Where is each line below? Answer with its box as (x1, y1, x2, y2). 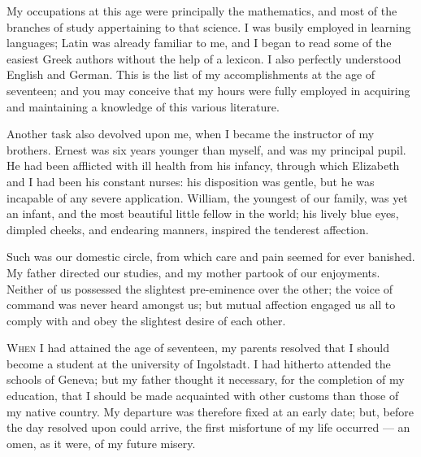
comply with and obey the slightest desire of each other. (7, 311, 286, 329)
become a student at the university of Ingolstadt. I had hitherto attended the (7, 355, 391, 372)
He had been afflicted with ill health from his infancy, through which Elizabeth (7, 157, 400, 174)
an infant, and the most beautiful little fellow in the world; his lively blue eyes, (7, 205, 399, 222)
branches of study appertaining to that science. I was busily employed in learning (7, 18, 411, 35)
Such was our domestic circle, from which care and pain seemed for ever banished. (7, 248, 415, 265)
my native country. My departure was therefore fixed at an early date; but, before (7, 403, 414, 420)
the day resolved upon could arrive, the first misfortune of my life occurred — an (7, 419, 410, 436)
